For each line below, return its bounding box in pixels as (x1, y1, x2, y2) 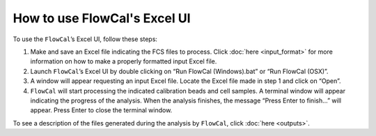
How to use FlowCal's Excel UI (13, 10, 191, 26)
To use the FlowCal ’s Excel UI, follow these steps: (13, 35, 158, 43)
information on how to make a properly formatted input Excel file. (30, 57, 217, 66)
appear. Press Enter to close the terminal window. (30, 106, 173, 114)
